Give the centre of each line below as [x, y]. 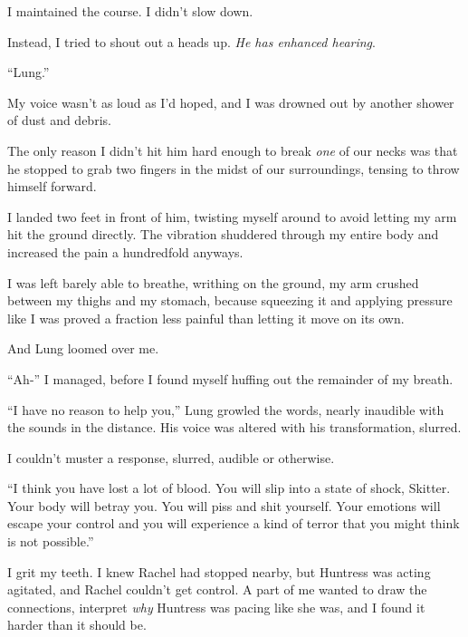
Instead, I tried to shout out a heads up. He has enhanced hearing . [191, 41]
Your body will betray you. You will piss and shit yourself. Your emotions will [224, 505]
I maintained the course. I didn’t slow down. [130, 11]
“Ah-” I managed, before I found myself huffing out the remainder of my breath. [230, 378]
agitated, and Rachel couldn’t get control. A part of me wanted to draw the [217, 589]
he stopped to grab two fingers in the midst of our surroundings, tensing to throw [234, 168]
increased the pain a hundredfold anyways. [125, 251]
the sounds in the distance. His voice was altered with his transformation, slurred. [234, 427]
